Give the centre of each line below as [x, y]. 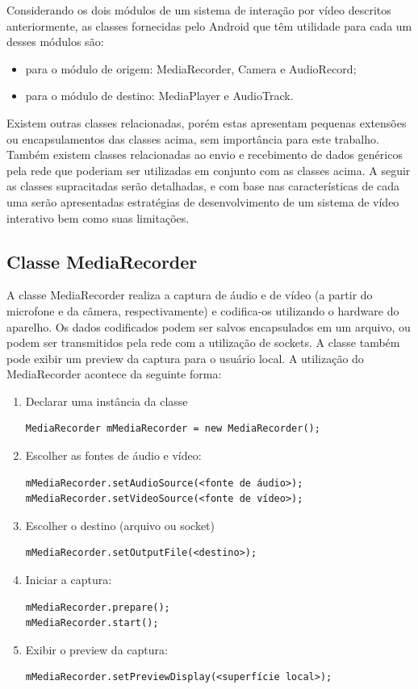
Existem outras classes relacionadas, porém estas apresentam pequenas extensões [207, 122]
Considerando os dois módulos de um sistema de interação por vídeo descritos [199, 10]
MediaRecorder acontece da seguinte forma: [114, 374]
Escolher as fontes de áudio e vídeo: [113, 455]
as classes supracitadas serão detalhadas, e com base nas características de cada [203, 186]
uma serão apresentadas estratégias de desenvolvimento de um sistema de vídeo [203, 201]
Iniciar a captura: [69, 580]
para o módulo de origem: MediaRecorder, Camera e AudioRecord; [191, 68]
